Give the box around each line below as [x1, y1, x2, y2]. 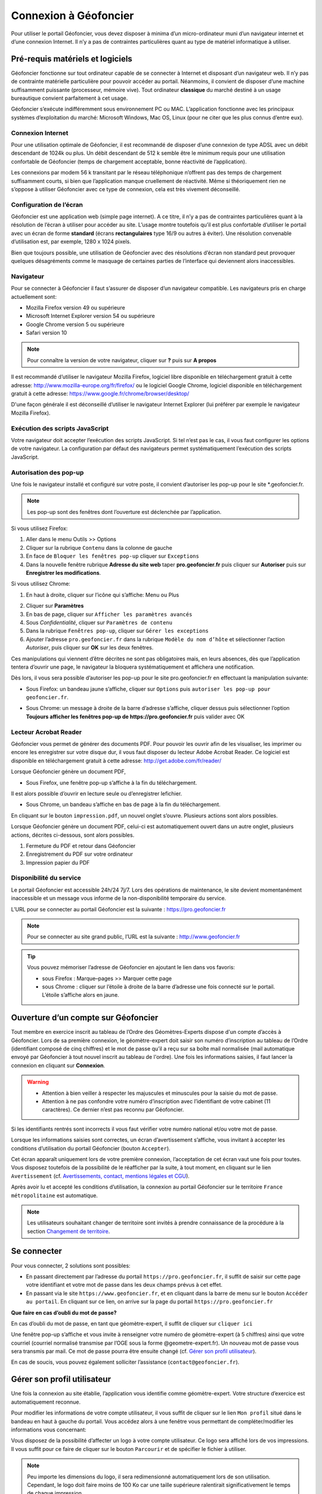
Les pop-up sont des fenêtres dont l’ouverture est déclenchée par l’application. [27, 508, 222, 515]
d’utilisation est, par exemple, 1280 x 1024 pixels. [11, 238, 131, 245]
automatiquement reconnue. [11, 1398, 80, 1406]
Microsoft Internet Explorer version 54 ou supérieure [26, 313, 155, 320]
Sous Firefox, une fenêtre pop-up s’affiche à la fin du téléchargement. [26, 779, 197, 786]
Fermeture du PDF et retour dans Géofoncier [26, 842, 136, 849]
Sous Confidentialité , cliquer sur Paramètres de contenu [26, 619, 173, 626]
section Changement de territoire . [27, 1227, 110, 1235]
